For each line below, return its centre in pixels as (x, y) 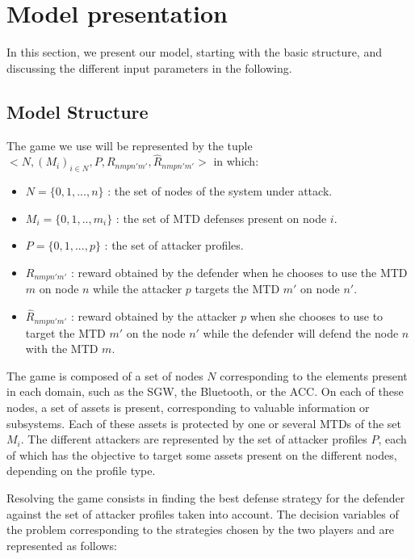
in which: (236, 161)
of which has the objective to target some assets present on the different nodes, (202, 454)
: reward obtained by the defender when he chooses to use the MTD (239, 272)
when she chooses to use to (316, 316)
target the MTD (65, 332)
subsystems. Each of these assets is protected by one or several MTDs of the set (204, 423)
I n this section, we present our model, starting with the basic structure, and (194, 52)
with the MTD (62, 349)
